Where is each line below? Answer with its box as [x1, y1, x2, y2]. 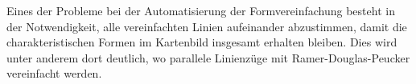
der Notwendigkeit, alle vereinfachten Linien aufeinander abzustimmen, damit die [6, 18, 407, 34]
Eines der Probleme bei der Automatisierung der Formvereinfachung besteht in [6, 2, 395, 18]
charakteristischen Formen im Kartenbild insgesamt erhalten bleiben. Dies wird [6, 34, 397, 50]
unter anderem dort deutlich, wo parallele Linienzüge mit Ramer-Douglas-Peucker [6, 49, 410, 66]
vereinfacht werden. [6, 65, 102, 82]
